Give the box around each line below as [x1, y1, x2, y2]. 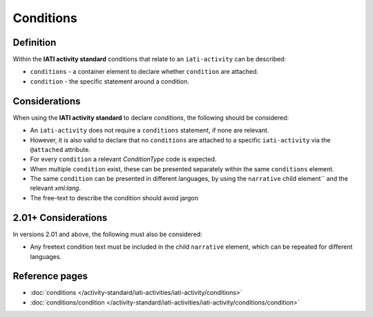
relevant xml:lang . [30, 184, 82, 193]
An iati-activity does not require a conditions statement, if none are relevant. [30, 126, 269, 135]
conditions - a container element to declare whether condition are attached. [30, 68, 259, 76]
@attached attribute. [30, 145, 91, 153]
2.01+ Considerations [12, 211, 108, 224]
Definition [12, 37, 57, 48]
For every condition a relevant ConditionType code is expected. [30, 155, 217, 164]
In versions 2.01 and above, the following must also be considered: [12, 230, 203, 238]
